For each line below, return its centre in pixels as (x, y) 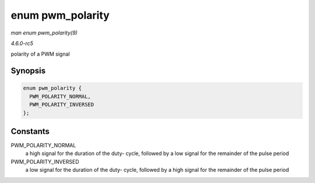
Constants (30, 131)
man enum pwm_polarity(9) (44, 33)
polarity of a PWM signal (40, 54)
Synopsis (28, 71)
